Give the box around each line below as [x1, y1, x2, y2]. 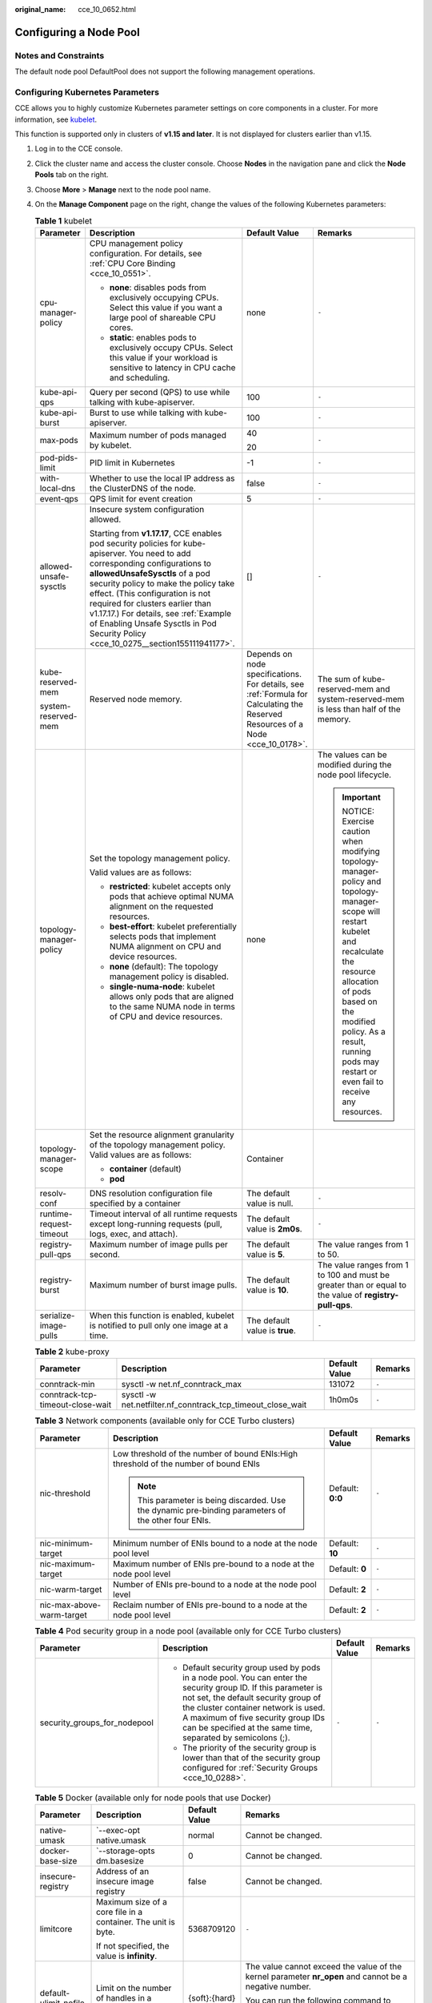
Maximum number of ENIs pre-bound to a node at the [113, 1558, 315, 1570]
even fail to [342, 1076, 384, 1087]
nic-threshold [39, 1487, 91, 1498]
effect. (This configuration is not [89, 587, 211, 598]
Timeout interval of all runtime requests [89, 1208, 238, 1219]
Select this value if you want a [109, 301, 223, 312]
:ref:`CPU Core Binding [89, 257, 176, 268]
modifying [342, 845, 380, 856]
